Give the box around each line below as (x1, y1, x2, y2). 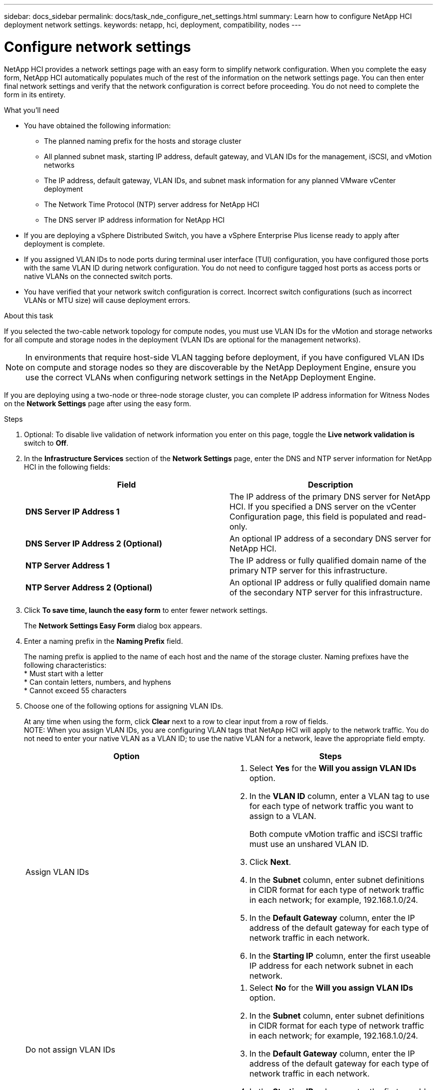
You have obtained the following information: (24, 121, 171, 130)
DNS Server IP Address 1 (25, 506, 120, 517)
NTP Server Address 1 (25, 560, 110, 570)
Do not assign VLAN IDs (25, 1044, 115, 1055)
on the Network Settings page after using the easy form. (4, 399, 192, 408)
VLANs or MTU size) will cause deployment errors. (24, 295, 191, 304)
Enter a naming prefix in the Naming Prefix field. (24, 636, 183, 645)
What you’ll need (4, 105, 59, 114)
